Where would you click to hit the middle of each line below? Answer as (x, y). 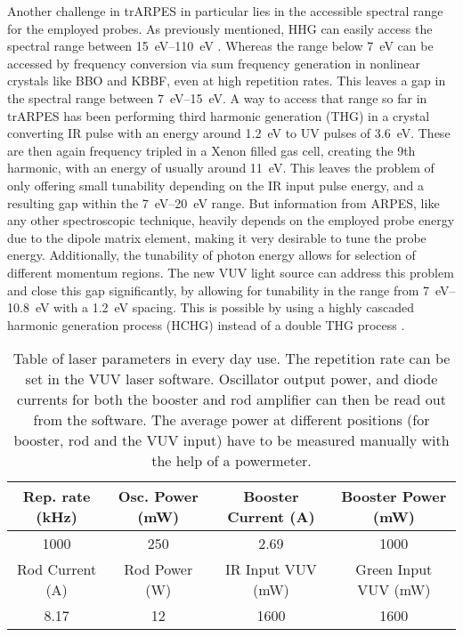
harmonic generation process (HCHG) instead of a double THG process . (206, 324)
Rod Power (158, 569)
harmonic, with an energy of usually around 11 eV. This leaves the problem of (221, 168)
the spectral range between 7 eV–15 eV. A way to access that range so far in (217, 97)
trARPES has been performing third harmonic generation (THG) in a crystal (219, 115)
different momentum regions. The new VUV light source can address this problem (231, 272)
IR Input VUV (271, 569)
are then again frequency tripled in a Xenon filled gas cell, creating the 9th (211, 150)
